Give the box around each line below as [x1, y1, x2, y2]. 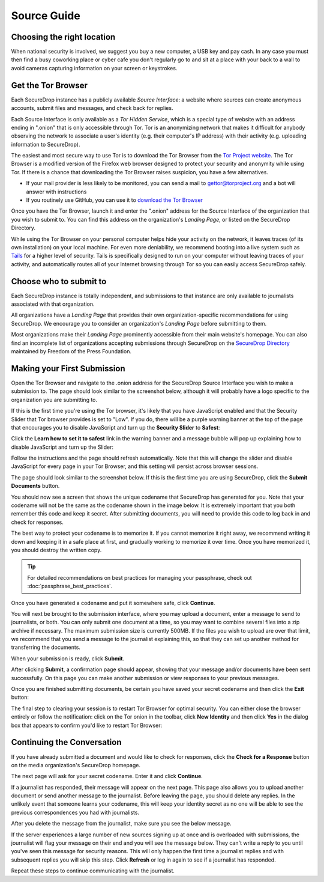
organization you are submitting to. [11, 396, 98, 403]
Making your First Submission [11, 363, 125, 374]
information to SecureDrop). [11, 141, 80, 148]
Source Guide [11, 9, 80, 22]
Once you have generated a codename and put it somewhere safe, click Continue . [11, 599, 215, 606]
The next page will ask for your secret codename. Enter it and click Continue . [11, 773, 203, 780]
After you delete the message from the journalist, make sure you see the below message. [11, 820, 232, 827]
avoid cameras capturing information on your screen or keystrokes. [11, 64, 178, 71]
